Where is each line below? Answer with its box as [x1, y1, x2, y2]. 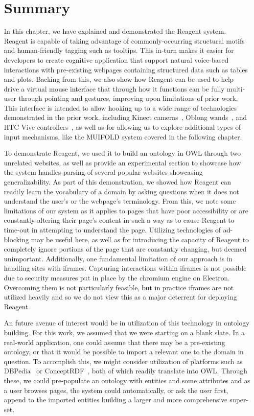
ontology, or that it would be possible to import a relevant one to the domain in [4, 347, 244, 357]
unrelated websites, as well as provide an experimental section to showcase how [4, 157, 241, 167]
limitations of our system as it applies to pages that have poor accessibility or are [4, 205, 248, 215]
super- [230, 394, 249, 405]
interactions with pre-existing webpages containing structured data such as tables [4, 64, 248, 74]
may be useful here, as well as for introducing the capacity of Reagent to [31, 234, 249, 244]
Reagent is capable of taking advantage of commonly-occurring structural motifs [4, 35, 245, 46]
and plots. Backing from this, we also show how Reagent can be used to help [4, 74, 234, 84]
